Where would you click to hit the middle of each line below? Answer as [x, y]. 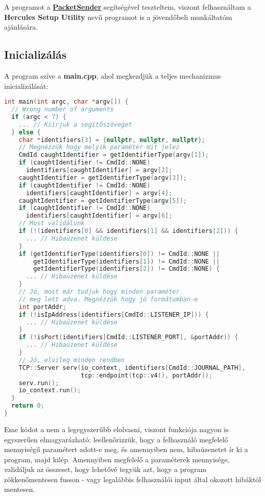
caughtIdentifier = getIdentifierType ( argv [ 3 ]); [103, 178]
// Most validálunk [52, 223]
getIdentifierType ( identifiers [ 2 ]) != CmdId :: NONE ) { [127, 269]
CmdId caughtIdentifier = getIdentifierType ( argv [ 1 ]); [114, 155]
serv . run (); [39, 383]
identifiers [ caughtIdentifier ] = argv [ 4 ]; [99, 193]
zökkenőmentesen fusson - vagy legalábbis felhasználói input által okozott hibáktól [133, 479]
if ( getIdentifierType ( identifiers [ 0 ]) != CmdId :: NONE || [119, 254]
